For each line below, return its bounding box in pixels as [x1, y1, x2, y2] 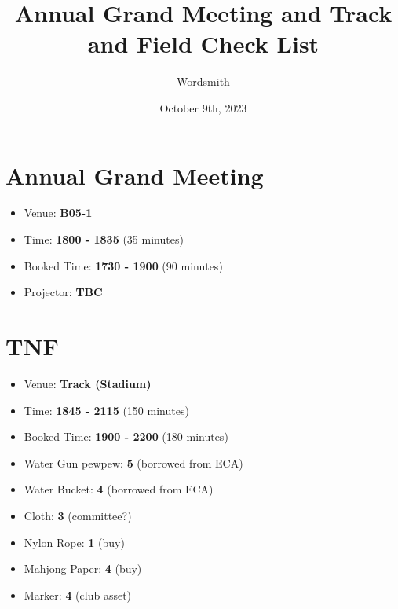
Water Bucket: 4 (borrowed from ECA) [24, 481, 214, 497]
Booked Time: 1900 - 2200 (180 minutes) [24, 428, 228, 445]
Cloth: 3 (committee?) [24, 507, 132, 523]
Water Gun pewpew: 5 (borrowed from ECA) [24, 454, 243, 471]
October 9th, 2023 [159, 99, 247, 116]
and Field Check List [87, 28, 319, 60]
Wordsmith [177, 73, 230, 90]
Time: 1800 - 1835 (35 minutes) [24, 231, 184, 248]
